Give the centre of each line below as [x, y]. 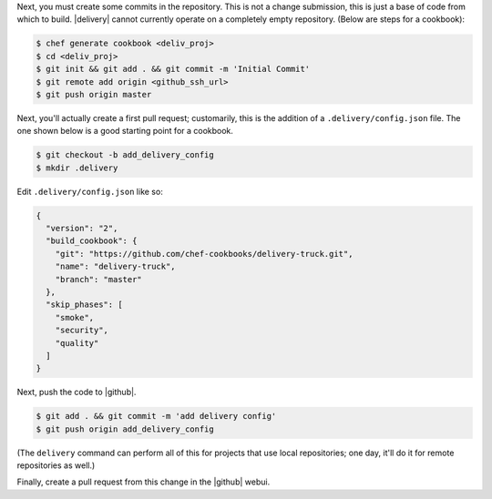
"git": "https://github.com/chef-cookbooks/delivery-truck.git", [204, 254]
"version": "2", [82, 229]
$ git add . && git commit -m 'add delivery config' [156, 416]
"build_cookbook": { [92, 241]
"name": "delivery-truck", [116, 267]
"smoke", [75, 317]
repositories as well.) [56, 465]
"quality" [77, 343]
